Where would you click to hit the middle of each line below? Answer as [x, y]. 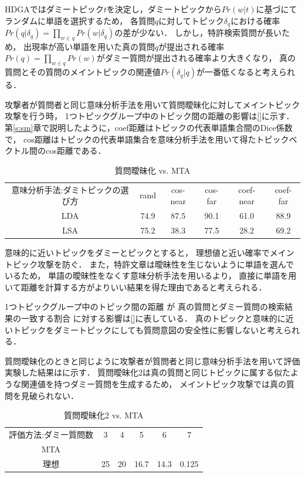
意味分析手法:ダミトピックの [66, 189]
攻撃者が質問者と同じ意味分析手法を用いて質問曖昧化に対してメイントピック [152, 104]
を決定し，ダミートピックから [164, 9]
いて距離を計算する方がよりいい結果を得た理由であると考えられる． [136, 287]
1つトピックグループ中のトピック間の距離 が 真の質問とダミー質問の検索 [145, 307]
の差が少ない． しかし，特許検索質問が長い [198, 33]
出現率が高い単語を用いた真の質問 [89, 46]
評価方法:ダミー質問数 [51, 434]
